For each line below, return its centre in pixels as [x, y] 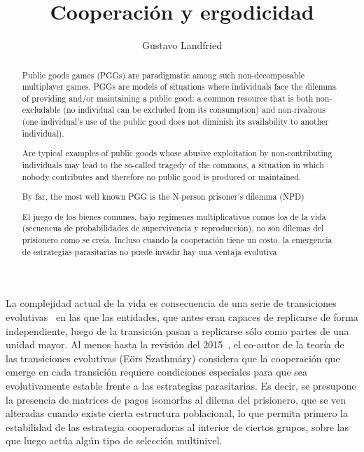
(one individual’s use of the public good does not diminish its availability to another [175, 122]
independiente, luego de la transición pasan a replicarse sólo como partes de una [177, 330]
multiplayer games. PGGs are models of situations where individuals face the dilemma [179, 87]
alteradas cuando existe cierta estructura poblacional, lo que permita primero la [177, 413]
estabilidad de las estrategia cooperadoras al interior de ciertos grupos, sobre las [177, 426]
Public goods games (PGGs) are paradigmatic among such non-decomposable [163, 75]
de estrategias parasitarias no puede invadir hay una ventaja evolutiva [149, 251]
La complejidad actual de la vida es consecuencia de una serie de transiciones [171, 303]
